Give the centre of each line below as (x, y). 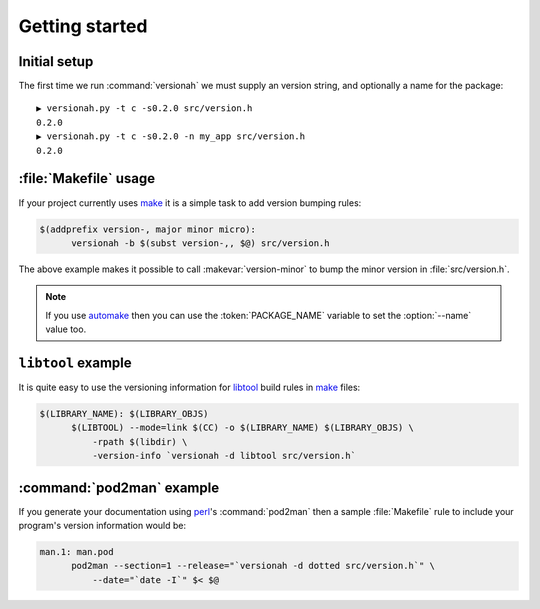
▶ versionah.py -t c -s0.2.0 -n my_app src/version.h (170, 136)
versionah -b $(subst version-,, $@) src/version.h (200, 243)
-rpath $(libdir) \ (139, 441)
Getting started (83, 26)
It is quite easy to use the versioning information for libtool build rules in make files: (189, 387)
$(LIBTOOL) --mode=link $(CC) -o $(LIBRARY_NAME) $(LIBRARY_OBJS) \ (243, 428)
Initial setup (56, 61)
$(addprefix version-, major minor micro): (148, 229)
